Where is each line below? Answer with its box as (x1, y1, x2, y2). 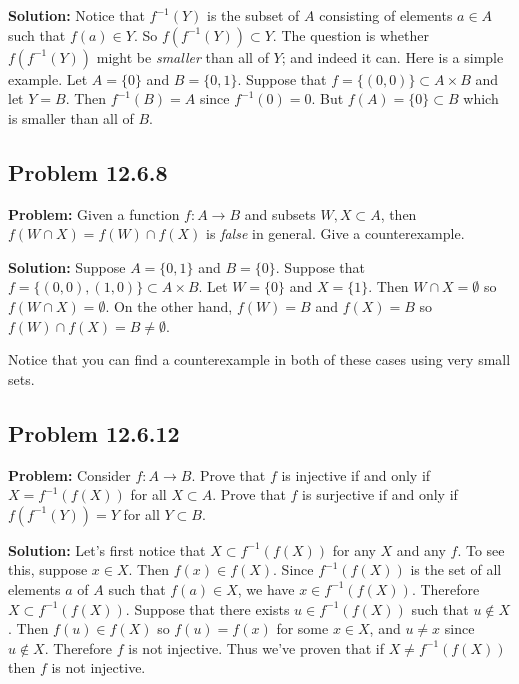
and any (396, 539, 446, 560)
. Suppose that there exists (125, 598, 290, 619)
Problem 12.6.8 (8, 156, 168, 187)
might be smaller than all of (96, 46, 269, 67)
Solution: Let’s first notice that (8, 539, 206, 560)
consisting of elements (319, 5, 453, 25)
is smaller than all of (8, 107, 134, 128)
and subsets (244, 203, 316, 224)
